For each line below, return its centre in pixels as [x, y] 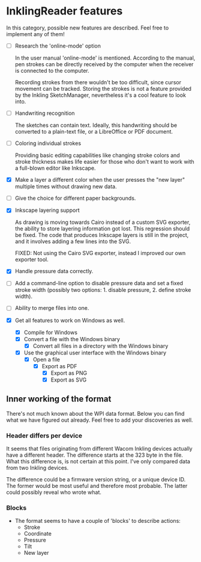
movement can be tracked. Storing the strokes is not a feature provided [103, 89]
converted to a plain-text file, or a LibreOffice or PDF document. [94, 132]
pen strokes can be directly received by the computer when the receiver [104, 64]
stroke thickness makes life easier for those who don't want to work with [105, 162]
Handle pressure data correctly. [54, 271]
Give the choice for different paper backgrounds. [75, 198]
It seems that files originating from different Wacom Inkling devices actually [100, 449]
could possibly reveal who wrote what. [54, 492]
